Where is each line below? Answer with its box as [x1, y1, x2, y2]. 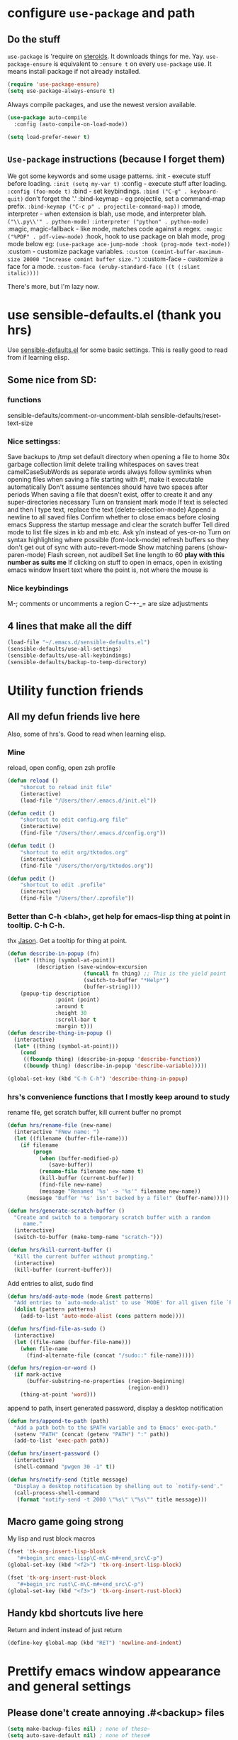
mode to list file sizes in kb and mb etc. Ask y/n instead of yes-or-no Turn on [7, 528, 231, 536]
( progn [33, 1148, 52, 1155]
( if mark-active [13, 1371, 62, 1378]
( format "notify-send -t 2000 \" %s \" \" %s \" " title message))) [16, 1496, 208, 1503]
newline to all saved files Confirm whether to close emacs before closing [7, 513, 220, 522]
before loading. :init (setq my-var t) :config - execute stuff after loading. [7, 180, 227, 188]
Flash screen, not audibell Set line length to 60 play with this [47, 551, 225, 559]
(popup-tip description [20, 990, 91, 997]
